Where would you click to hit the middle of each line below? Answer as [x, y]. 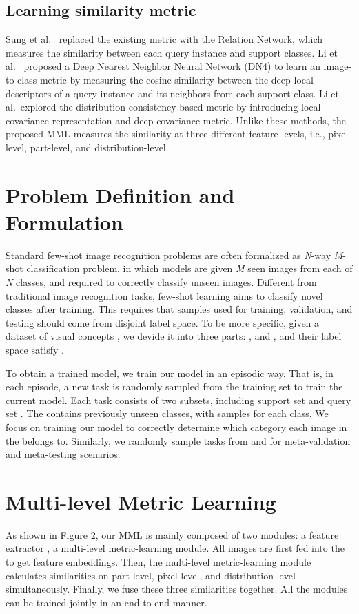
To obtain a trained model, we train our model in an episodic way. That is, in [170, 373]
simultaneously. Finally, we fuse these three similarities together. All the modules [177, 589]
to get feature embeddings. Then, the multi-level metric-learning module [158, 562]
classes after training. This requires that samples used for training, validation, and [179, 309]
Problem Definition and [120, 194]
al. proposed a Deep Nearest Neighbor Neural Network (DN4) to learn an [163, 66]
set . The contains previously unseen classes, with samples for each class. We [167, 413]
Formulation [64, 221]
